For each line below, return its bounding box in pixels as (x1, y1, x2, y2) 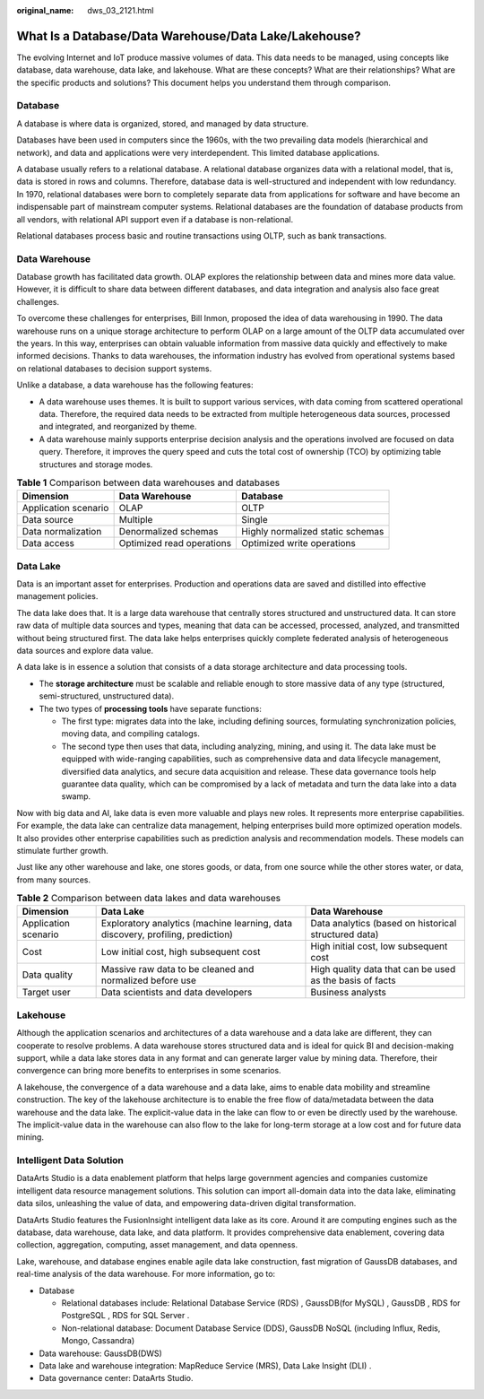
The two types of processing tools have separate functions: (39, 703, 262, 714)
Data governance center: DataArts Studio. (39, 1373, 194, 1384)
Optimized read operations (118, 537, 232, 550)
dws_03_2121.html (87, 5, 154, 15)
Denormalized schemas (118, 526, 219, 538)
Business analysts (310, 986, 387, 999)
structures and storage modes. (39, 458, 153, 470)
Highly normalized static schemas (241, 526, 385, 538)
